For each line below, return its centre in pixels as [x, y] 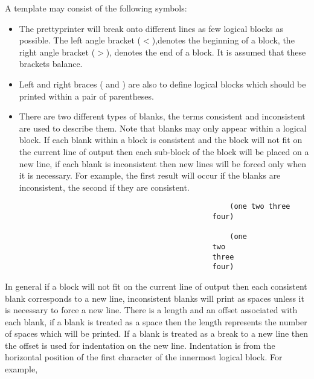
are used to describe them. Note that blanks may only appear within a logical [163, 128]
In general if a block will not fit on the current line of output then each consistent [156, 286]
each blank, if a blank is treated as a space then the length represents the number [156, 321]
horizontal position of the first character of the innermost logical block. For [144, 357]
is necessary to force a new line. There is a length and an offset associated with [151, 310]
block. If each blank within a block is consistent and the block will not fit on [161, 140]
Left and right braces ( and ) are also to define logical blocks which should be [162, 84]
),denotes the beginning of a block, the [223, 40]
